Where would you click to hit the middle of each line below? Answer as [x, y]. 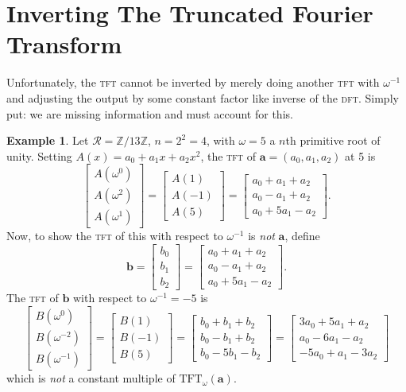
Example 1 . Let [48, 140]
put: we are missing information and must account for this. [150, 113]
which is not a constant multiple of [91, 378]
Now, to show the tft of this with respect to [115, 236]
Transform [64, 44]
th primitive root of [333, 140]
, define [302, 236]
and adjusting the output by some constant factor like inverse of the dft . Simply [203, 97]
